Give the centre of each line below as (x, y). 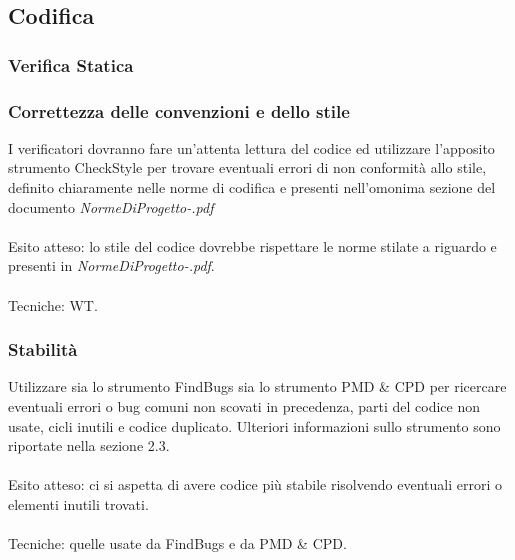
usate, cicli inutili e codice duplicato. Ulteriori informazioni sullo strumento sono (254, 425)
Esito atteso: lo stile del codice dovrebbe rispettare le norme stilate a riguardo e (252, 245)
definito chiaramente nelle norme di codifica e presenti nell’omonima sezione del (252, 187)
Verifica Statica (71, 64)
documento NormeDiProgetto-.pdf (111, 206)
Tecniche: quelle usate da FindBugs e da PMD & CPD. (177, 543)
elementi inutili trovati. (78, 503)
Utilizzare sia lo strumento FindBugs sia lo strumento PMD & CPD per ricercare (257, 386)
